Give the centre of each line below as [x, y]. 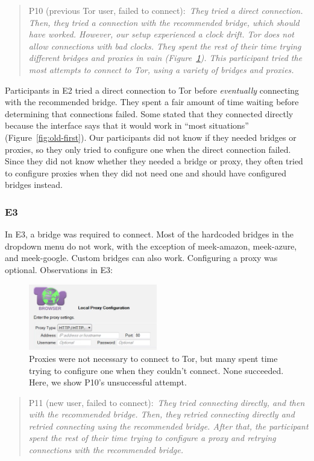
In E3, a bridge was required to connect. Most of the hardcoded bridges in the [149, 234]
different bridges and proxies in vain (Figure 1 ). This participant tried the [165, 58]
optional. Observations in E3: [59, 269]
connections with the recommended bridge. [106, 450]
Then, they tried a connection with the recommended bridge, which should [164, 22]
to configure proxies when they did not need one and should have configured [146, 172]
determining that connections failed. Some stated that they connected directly [149, 113]
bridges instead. [34, 185]
